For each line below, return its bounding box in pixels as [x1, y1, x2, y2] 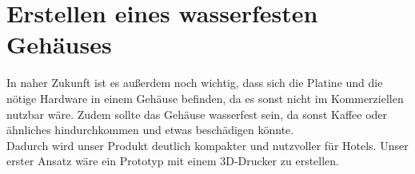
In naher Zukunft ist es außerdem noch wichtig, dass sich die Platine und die [6, 74, 383, 91]
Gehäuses [6, 28, 112, 61]
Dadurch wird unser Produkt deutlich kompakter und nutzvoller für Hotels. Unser [6, 136, 409, 153]
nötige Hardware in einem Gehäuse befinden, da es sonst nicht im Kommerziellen [6, 89, 404, 106]
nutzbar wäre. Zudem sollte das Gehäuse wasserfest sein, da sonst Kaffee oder [6, 105, 388, 122]
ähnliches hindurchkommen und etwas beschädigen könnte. [6, 121, 294, 138]
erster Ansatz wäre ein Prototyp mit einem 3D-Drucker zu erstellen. [6, 152, 339, 169]
